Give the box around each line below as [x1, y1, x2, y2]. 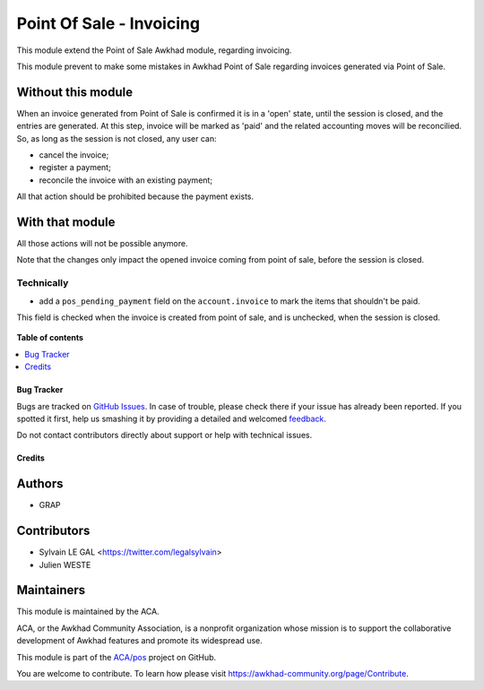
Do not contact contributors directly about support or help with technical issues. [16, 430, 313, 441]
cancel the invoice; [39, 150, 109, 160]
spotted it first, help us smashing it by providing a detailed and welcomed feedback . [16, 413, 327, 424]
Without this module [16, 84, 134, 99]
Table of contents [16, 332, 84, 343]
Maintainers [16, 582, 86, 598]
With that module [16, 215, 116, 229]
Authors [16, 476, 64, 492]
